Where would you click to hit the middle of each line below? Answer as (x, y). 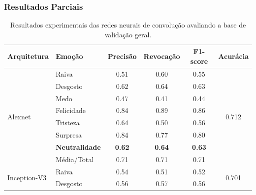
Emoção (69, 56)
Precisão (122, 56)
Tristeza (68, 123)
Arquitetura (28, 56)
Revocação (162, 56)
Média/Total (75, 159)
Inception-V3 (27, 178)
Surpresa (69, 135)
